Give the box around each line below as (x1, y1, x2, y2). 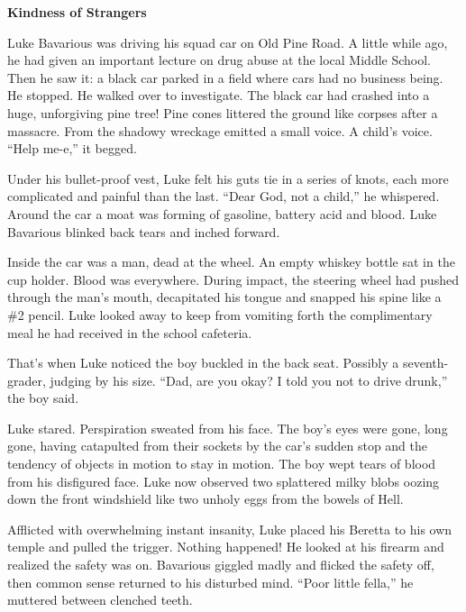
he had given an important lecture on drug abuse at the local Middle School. (7, 50, 432, 69)
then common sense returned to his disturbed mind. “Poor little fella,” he (7, 572, 414, 591)
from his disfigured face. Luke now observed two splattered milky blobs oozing (7, 471, 440, 490)
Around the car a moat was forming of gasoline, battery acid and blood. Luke (7, 204, 437, 223)
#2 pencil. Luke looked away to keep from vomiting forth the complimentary (7, 305, 433, 324)
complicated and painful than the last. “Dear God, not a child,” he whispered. (7, 187, 440, 206)
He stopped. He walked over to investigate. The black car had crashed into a (7, 86, 430, 105)
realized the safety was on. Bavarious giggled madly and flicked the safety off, (7, 555, 434, 574)
